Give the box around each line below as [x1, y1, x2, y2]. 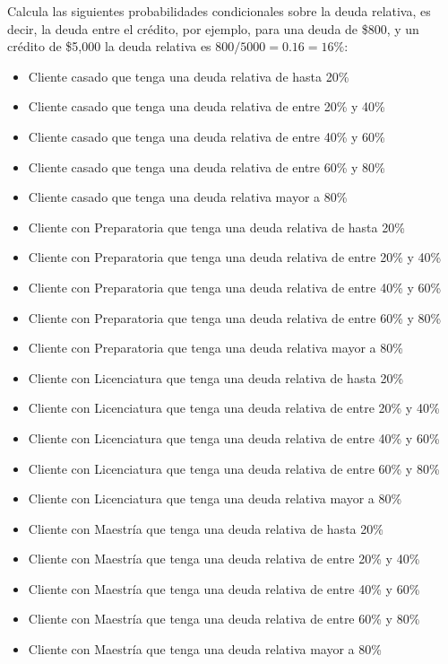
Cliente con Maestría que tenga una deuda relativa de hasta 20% [28, 519, 383, 537]
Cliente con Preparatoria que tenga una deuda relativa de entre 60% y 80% [28, 308, 442, 327]
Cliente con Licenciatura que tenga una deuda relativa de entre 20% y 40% [28, 398, 440, 417]
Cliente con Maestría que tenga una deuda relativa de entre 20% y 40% [28, 549, 420, 568]
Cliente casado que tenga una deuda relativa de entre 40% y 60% [28, 127, 385, 145]
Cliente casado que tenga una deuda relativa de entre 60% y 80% [28, 157, 385, 176]
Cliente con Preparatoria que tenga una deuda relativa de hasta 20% [28, 217, 405, 236]
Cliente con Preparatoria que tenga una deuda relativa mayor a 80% [28, 338, 403, 357]
